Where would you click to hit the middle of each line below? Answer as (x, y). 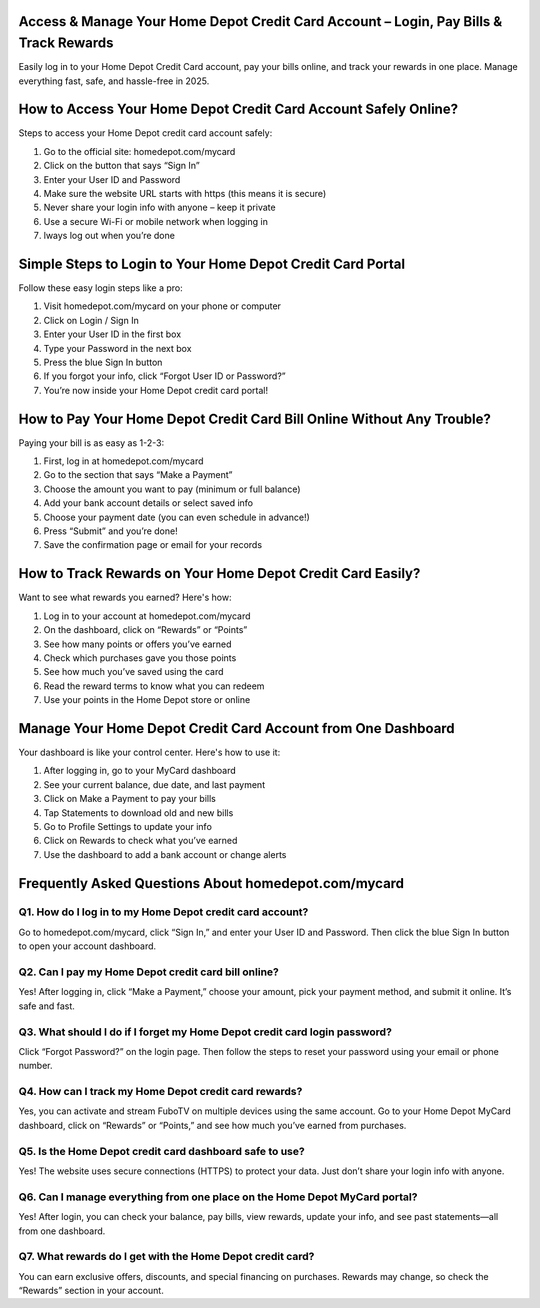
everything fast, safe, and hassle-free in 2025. (114, 81)
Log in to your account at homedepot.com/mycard (147, 616)
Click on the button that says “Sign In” (121, 166)
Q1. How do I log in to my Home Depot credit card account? (163, 912)
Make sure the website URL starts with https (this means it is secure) (185, 193)
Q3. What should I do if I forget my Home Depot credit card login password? (205, 1032)
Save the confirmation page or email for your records (153, 545)
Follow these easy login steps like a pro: (101, 288)
